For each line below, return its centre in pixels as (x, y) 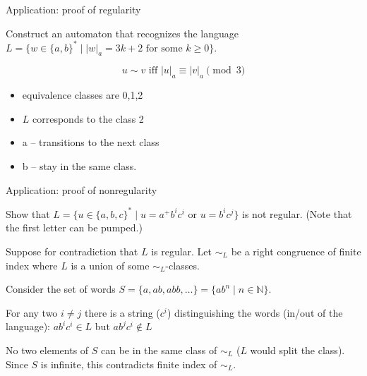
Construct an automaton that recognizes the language (122, 33)
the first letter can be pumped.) (74, 228)
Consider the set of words (61, 289)
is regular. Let (182, 251)
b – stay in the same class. (79, 166)
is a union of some (110, 265)
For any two (32, 312)
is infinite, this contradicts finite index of (129, 364)
